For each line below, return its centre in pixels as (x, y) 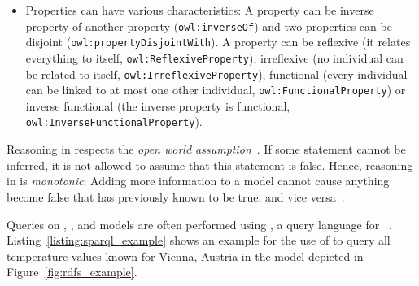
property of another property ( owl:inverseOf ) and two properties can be (209, 26)
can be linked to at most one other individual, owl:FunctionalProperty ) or (216, 90)
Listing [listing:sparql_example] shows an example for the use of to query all (199, 240)
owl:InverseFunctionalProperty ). (114, 121)
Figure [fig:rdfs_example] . (72, 272)
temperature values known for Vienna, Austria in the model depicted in (185, 256)
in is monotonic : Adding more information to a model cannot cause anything (198, 181)
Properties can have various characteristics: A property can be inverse (200, 10)
